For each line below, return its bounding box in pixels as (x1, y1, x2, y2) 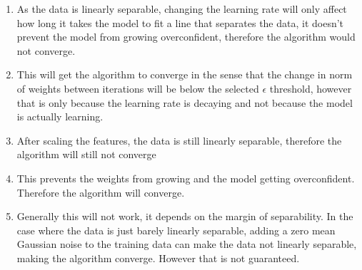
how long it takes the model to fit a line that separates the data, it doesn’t (16, 15, 344, 30)
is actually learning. (16, 109, 104, 124)
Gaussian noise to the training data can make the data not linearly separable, (16, 237, 357, 251)
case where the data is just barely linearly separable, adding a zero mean (16, 222, 336, 237)
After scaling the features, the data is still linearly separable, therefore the (16, 133, 342, 147)
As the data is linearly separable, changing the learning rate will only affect (16, 1, 347, 16)
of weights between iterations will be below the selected (16, 81, 259, 95)
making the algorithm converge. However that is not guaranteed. (16, 250, 300, 265)
